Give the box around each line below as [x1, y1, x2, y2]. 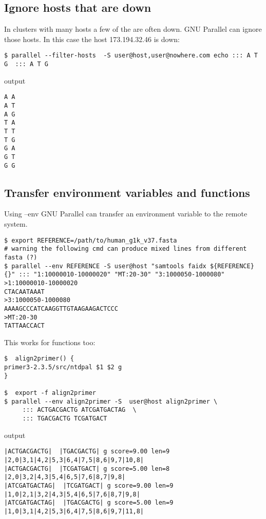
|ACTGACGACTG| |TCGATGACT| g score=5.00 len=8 [4, 465, 170, 472]
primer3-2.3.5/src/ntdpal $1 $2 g [4, 364, 122, 371]
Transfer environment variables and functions [4, 184, 250, 200]
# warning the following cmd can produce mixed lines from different [4, 245, 247, 253]
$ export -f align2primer [4, 389, 96, 397]
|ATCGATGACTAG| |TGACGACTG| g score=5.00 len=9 [4, 499, 174, 507]
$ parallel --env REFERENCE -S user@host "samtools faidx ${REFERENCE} [4, 262, 254, 270]
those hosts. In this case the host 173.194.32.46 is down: [4, 33, 180, 44]
